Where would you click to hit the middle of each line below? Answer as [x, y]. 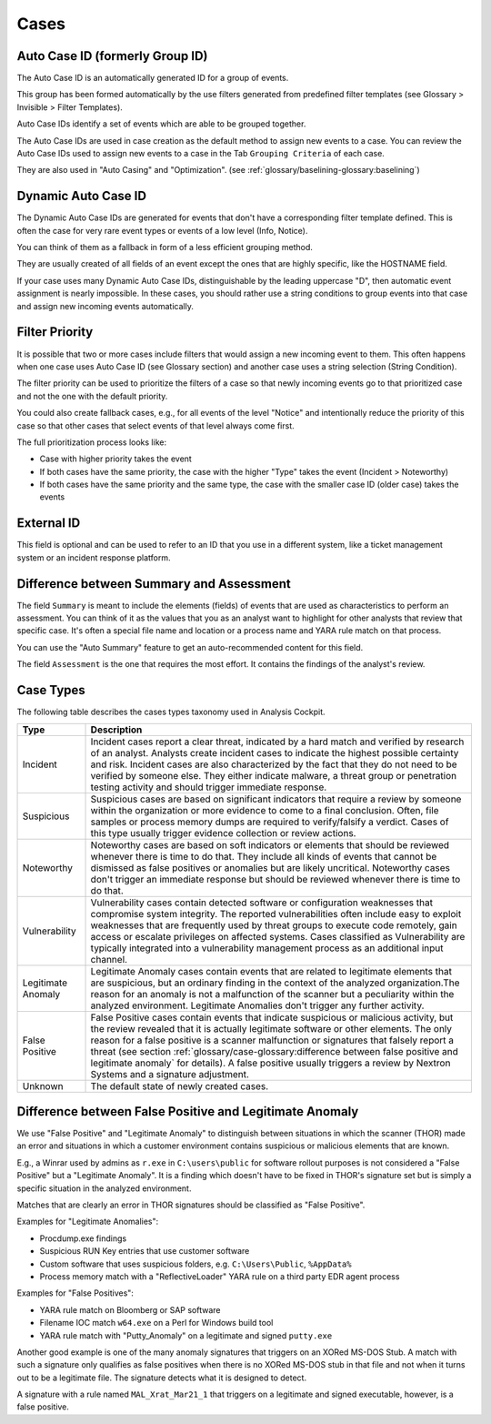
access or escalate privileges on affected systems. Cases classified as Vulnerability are [278, 936]
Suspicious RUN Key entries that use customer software [145, 1251]
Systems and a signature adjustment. [170, 1074]
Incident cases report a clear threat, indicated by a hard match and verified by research [277, 742]
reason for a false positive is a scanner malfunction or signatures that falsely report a [272, 1040]
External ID [49, 523]
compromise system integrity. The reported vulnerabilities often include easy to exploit [276, 914]
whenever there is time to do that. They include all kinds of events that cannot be [264, 856]
